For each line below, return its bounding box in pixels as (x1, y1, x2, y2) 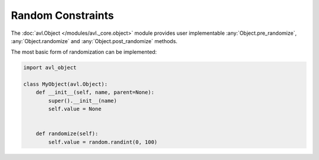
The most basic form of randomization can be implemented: (11, 48, 157, 55)
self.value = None (48, 106, 102, 112)
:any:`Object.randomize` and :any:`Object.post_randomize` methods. (11, 37, 178, 44)
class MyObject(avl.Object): (23, 81, 108, 88)
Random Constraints (11, 9, 115, 22)
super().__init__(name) (48, 97, 118, 104)
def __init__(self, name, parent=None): (35, 89, 155, 96)
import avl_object (23, 64, 77, 71)
